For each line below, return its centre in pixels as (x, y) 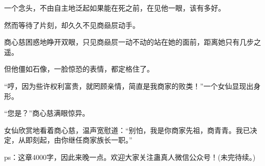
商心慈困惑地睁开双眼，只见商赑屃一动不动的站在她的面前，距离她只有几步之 (132, 42)
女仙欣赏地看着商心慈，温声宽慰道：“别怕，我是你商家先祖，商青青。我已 (127, 130)
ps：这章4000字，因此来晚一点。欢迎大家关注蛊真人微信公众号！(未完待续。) (130, 157)
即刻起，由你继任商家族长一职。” (79, 140)
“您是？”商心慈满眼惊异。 (47, 113)
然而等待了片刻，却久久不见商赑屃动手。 (72, 25)
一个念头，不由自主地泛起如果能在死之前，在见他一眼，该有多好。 (115, 8)
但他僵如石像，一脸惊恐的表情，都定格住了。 (79, 69)
